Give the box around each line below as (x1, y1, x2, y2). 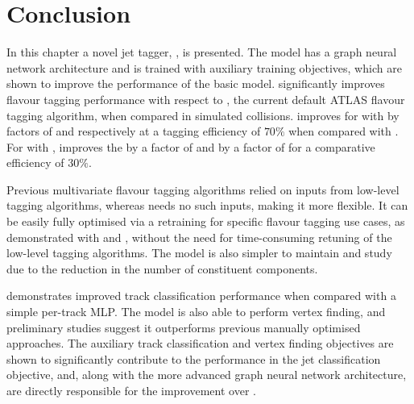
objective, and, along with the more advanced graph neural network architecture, (6, 366, 407, 383)
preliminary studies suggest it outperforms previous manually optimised (6, 319, 361, 335)
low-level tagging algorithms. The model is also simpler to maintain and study (6, 244, 392, 261)
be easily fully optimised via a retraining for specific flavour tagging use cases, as (6, 213, 405, 230)
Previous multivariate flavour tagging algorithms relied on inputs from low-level (6, 181, 400, 198)
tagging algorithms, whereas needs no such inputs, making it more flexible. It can (6, 197, 408, 214)
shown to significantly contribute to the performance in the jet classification (6, 350, 381, 367)
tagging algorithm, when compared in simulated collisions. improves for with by (6, 106, 400, 123)
